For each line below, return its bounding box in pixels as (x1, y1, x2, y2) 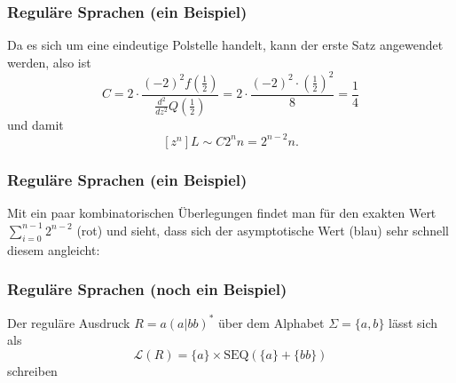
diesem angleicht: (7, 240, 100, 259)
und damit (7, 115, 64, 133)
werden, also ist (7, 52, 91, 71)
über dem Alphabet (218, 313, 325, 331)
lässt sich (389, 313, 438, 331)
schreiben (7, 362, 58, 380)
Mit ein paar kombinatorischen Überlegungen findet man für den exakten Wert (7, 203, 436, 222)
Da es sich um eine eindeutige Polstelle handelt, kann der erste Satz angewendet (7, 36, 444, 54)
